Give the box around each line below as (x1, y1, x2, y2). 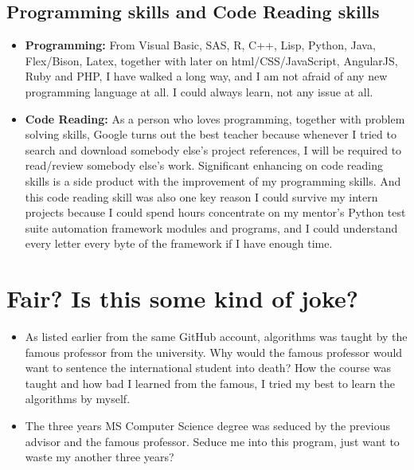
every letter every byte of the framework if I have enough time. (25, 235, 333, 252)
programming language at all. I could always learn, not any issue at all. (25, 83, 373, 100)
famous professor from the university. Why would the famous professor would (25, 343, 403, 360)
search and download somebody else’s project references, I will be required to (25, 141, 402, 158)
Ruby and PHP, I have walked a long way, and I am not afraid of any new (25, 68, 388, 84)
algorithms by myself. (25, 390, 131, 407)
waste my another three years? (25, 448, 174, 465)
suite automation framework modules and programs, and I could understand (25, 219, 398, 236)
